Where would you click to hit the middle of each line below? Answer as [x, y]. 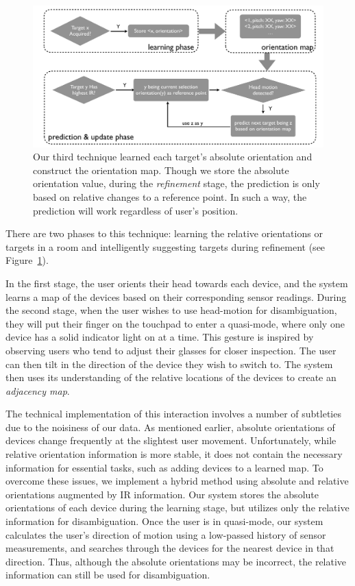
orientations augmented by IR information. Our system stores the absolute [162, 494]
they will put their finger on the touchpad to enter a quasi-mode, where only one [175, 323]
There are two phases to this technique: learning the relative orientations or [164, 233]
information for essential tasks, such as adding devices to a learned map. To [164, 467]
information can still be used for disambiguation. [108, 575]
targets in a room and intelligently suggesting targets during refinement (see [166, 246]
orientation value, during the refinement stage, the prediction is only [176, 183]
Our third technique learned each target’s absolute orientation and [173, 157]
